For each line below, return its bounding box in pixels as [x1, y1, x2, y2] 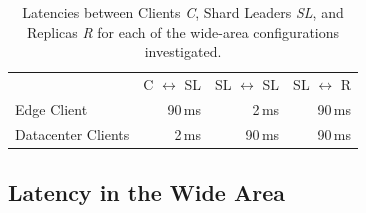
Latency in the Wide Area [8, 177, 285, 208]
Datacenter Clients [15, 123, 130, 144]
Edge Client [15, 98, 88, 119]
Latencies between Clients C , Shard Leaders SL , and [22, 2, 344, 22]
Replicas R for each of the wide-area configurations [26, 21, 340, 42]
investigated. [144, 41, 222, 62]
